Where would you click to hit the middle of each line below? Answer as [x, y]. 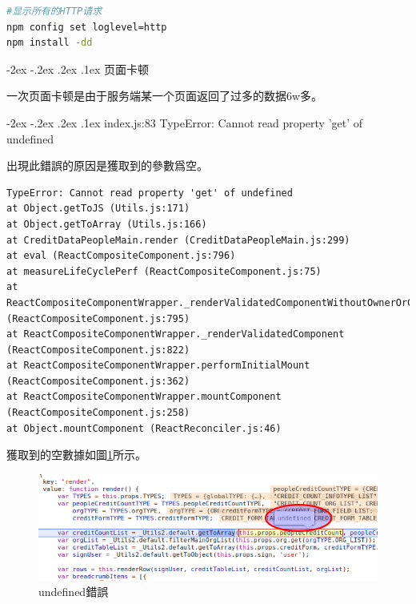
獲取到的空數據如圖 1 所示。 [76, 455]
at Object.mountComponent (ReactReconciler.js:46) [144, 428]
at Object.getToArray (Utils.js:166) [107, 224]
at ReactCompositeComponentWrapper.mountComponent [144, 397]
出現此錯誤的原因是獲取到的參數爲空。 [107, 165]
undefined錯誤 [74, 592]
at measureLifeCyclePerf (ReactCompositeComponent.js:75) [164, 271]
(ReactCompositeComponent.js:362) [98, 381]
